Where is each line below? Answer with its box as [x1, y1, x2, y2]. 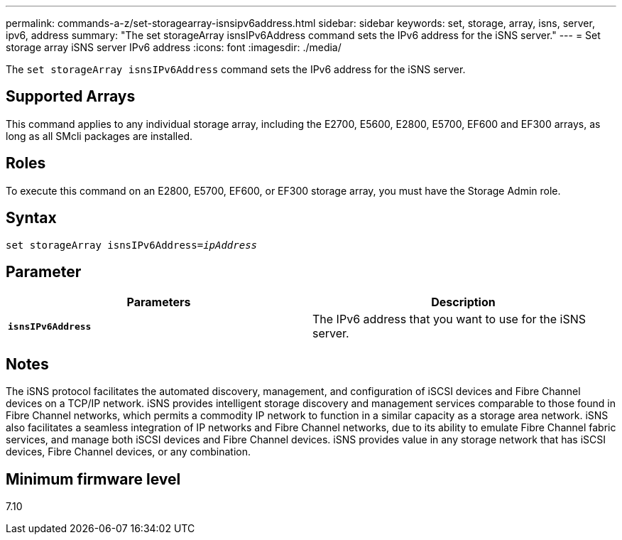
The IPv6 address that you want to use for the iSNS [312, 312, 586, 327]
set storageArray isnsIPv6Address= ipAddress [6, 239, 258, 251]
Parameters [126, 295, 191, 310]
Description [431, 295, 496, 310]
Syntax [6, 209, 57, 227]
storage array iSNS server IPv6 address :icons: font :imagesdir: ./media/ [6, 41, 342, 53]
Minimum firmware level [6, 470, 181, 488]
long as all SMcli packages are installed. [6, 129, 192, 142]
